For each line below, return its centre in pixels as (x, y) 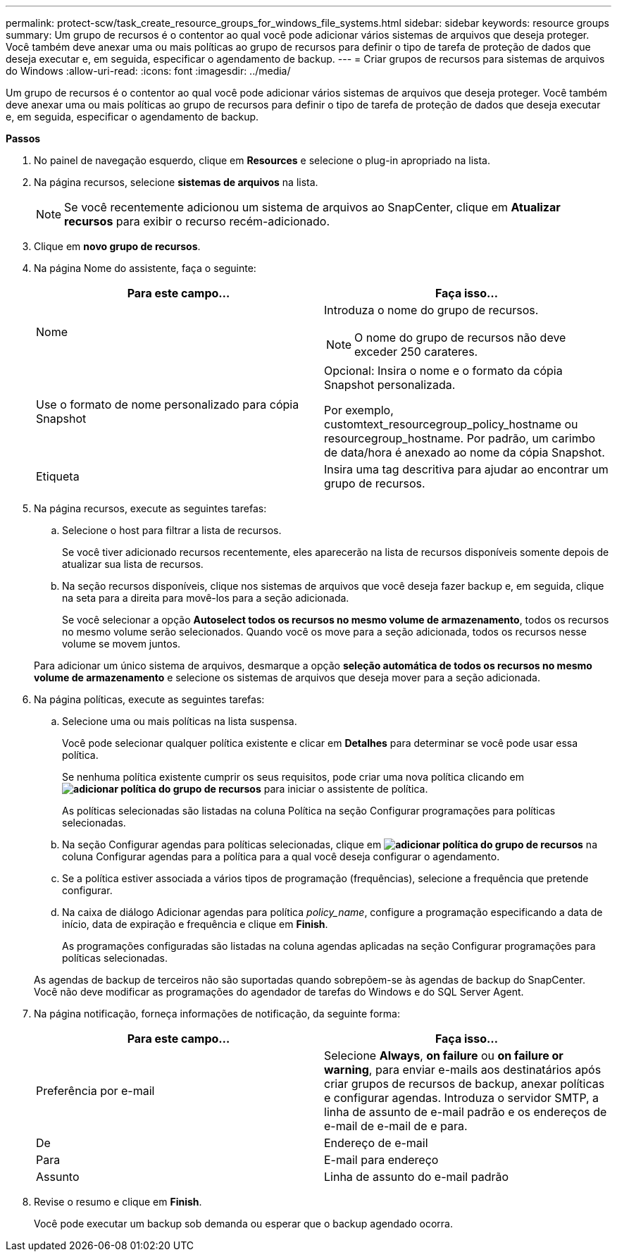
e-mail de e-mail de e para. (396, 1126)
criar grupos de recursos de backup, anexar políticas (465, 1084)
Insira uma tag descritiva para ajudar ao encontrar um (466, 469)
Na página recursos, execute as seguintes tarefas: (150, 508)
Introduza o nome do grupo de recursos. (431, 310)
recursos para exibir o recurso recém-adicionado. (197, 221)
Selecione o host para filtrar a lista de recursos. (172, 530)
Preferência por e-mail (95, 1091)
